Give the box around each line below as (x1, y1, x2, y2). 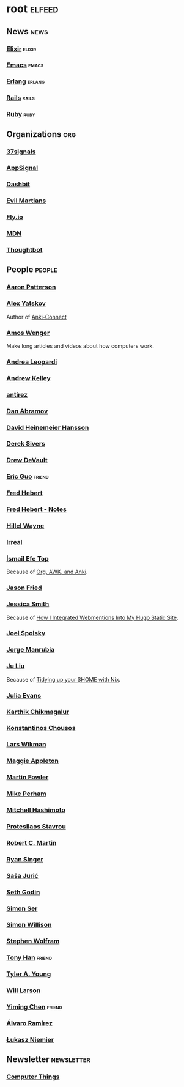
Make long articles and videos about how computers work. (6, 342, 155, 350)
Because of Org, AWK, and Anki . (6, 568, 88, 576)
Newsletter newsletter (6, 1054, 90, 1065)
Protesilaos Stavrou (6, 822, 66, 830)
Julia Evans (6, 691, 42, 699)
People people (6, 265, 57, 275)
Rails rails (6, 94, 35, 102)
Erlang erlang (6, 77, 45, 86)
